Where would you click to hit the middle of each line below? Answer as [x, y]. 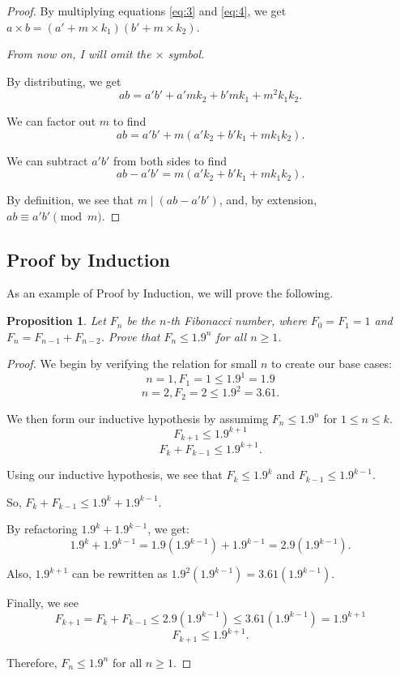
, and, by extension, [268, 200]
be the [141, 321]
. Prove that [130, 336]
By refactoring [42, 529]
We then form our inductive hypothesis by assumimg [138, 418]
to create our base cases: [332, 364]
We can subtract [47, 160]
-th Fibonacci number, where [236, 321]
